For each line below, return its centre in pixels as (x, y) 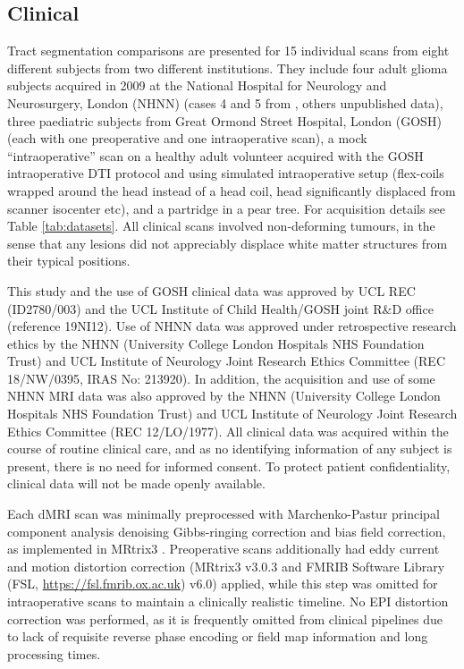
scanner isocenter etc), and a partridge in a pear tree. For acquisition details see (227, 208)
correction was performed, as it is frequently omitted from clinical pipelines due (225, 618)
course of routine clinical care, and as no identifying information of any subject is (230, 449)
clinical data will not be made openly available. (136, 483)
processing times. (54, 653)
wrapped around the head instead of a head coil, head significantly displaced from (232, 190)
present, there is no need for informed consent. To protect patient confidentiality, (229, 466)
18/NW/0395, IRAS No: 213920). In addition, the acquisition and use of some (221, 378)
